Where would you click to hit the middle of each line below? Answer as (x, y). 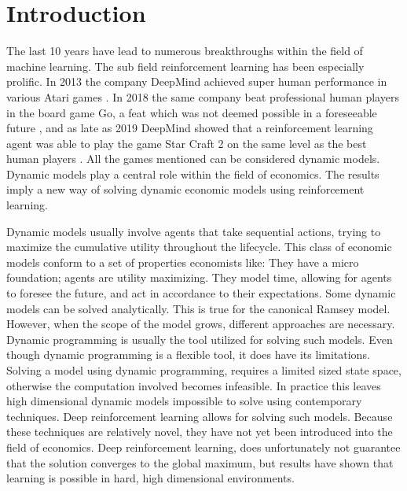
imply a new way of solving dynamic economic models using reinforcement (185, 189)
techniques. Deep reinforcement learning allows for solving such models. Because (200, 416)
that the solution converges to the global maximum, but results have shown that (200, 462)
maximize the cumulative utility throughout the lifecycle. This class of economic (199, 247)
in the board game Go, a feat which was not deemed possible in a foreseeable (192, 112)
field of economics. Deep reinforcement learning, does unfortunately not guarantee (203, 447)
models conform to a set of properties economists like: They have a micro (183, 262)
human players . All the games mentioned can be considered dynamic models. (193, 159)
